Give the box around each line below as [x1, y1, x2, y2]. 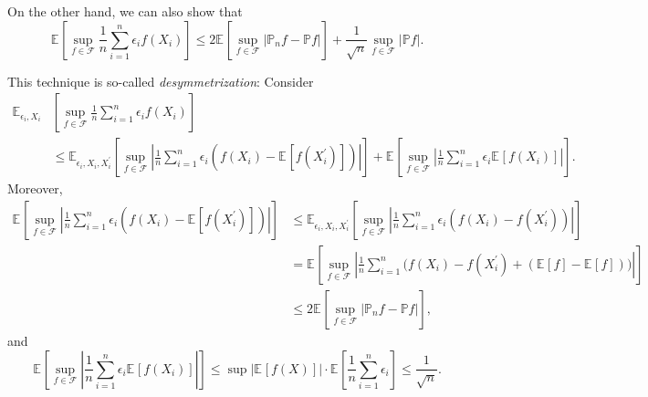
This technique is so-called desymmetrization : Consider [7, 71, 314, 90]
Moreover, [7, 179, 63, 198]
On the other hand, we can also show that [7, 2, 243, 20]
